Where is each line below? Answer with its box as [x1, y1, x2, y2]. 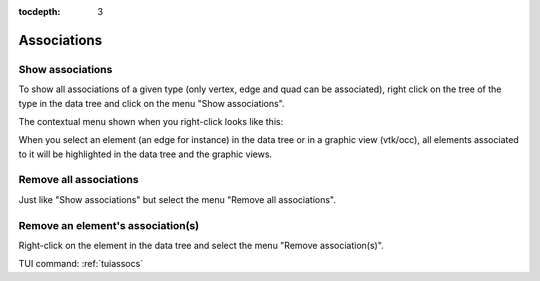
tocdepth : [18, 6, 61, 17]
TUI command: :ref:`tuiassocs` [18, 258, 144, 270]
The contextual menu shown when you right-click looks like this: [18, 115, 284, 127]
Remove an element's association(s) [18, 218, 200, 232]
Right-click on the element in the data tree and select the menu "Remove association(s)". [18, 240, 384, 251]
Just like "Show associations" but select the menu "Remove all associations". [18, 193, 337, 205]
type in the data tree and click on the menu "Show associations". [18, 97, 285, 109]
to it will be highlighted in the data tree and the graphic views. [18, 148, 273, 160]
